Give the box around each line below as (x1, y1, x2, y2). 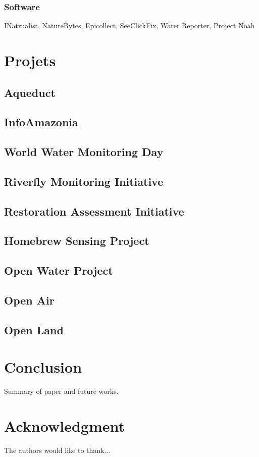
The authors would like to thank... (4, 445, 111, 455)
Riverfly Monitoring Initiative (4, 173, 164, 189)
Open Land (4, 322, 64, 337)
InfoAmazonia (4, 114, 78, 130)
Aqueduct (4, 84, 56, 100)
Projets (4, 50, 56, 70)
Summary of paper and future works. (4, 386, 119, 396)
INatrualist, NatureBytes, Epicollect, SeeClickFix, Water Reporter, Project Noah (4, 20, 255, 31)
